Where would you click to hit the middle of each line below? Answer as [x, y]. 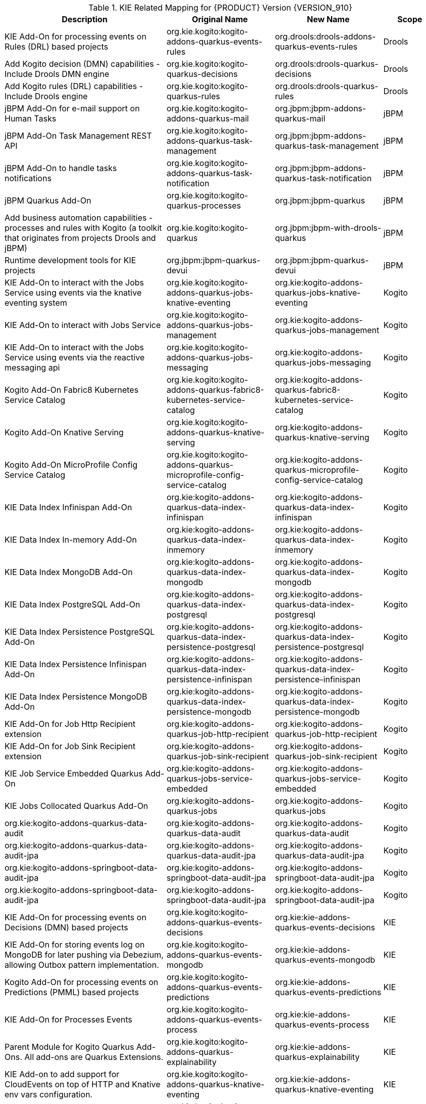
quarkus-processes [204, 206]
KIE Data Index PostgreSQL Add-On [73, 604]
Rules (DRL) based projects [56, 47]
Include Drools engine [46, 96]
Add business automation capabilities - [79, 218]
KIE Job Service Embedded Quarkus [74, 773]
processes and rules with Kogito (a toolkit [83, 228]
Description [85, 19]
